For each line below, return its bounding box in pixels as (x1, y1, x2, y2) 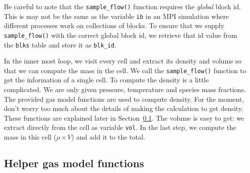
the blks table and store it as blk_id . (4, 39, 117, 49)
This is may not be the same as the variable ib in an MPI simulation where (4, 11, 229, 21)
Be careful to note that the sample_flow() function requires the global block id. (4, 1, 241, 11)
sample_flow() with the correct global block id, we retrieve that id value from (4, 30, 237, 40)
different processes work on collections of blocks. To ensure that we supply (4, 20, 224, 31)
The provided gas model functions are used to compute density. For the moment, (4, 94, 244, 104)
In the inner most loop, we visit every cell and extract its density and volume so (4, 56, 242, 66)
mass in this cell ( (4, 132, 57, 142)
